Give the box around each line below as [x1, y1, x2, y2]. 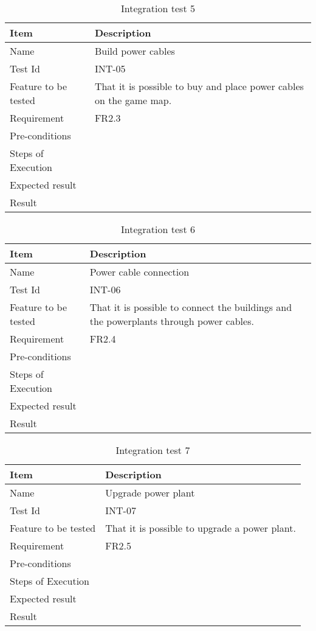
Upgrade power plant [105, 486, 195, 500]
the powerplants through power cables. [89, 314, 254, 328]
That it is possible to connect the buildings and [89, 300, 292, 314]
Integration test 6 [121, 222, 195, 236]
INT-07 [105, 503, 136, 517]
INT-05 [94, 61, 126, 75]
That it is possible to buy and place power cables [94, 79, 304, 93]
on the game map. [94, 93, 172, 107]
